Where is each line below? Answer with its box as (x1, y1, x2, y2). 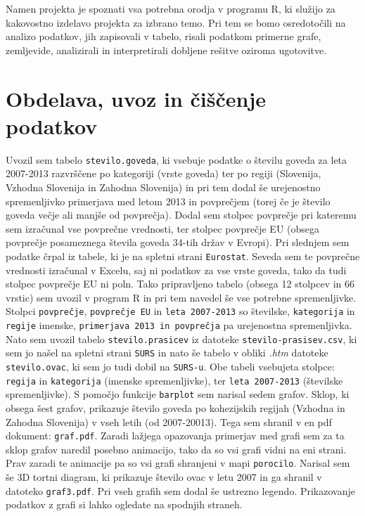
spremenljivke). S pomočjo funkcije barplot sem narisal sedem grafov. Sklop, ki (6, 387, 350, 401)
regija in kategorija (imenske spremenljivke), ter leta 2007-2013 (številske (6, 373, 343, 387)
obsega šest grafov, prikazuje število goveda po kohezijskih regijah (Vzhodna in (6, 400, 345, 415)
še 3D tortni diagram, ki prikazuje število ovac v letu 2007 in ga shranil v (6, 470, 322, 484)
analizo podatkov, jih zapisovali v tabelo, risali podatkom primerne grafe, (6, 29, 321, 44)
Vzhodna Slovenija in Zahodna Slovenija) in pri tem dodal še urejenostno (6, 179, 321, 194)
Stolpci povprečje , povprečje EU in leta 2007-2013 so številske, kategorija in (6, 304, 355, 318)
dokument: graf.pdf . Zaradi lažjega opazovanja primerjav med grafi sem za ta (6, 428, 345, 443)
